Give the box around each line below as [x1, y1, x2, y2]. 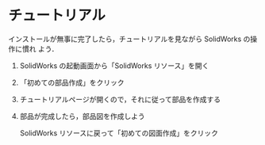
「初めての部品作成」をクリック [19, 78, 125, 87]
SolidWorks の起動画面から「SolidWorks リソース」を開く [19, 60, 209, 71]
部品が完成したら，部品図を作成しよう [19, 111, 145, 120]
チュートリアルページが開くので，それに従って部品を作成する [19, 94, 221, 104]
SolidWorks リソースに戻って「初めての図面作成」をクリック [19, 128, 219, 138]
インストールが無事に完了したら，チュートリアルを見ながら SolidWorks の [8, 34, 251, 44]
